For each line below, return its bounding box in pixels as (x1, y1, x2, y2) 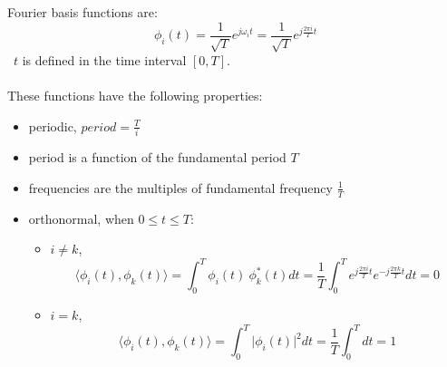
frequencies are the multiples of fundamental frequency (28, 178, 333, 197)
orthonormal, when (28, 208, 134, 227)
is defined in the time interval (22, 51, 187, 70)
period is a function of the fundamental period (28, 148, 287, 167)
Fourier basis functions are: (7, 3, 158, 21)
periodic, (28, 116, 77, 135)
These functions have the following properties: (7, 86, 263, 105)
